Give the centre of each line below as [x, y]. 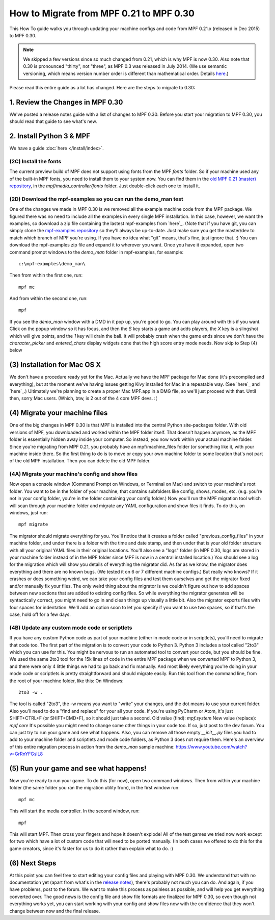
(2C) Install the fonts [35, 161]
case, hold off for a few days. [40, 614]
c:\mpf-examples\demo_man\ [52, 264]
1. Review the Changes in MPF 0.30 [66, 102]
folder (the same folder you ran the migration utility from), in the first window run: [95, 788]
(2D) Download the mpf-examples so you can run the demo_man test [96, 199]
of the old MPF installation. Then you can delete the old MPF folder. [80, 461]
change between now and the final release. [55, 911]
